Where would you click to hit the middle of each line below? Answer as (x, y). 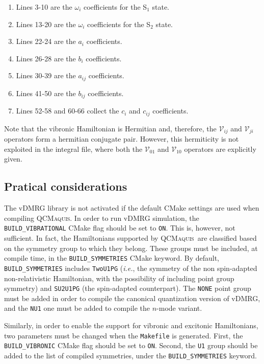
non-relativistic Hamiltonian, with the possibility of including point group (119, 278)
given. (13, 159)
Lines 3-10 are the (44, 7)
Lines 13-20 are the (46, 24)
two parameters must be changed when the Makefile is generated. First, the (124, 335)
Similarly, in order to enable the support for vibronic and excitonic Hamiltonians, (131, 325)
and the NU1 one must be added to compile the (77, 308)
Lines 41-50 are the (46, 93)
